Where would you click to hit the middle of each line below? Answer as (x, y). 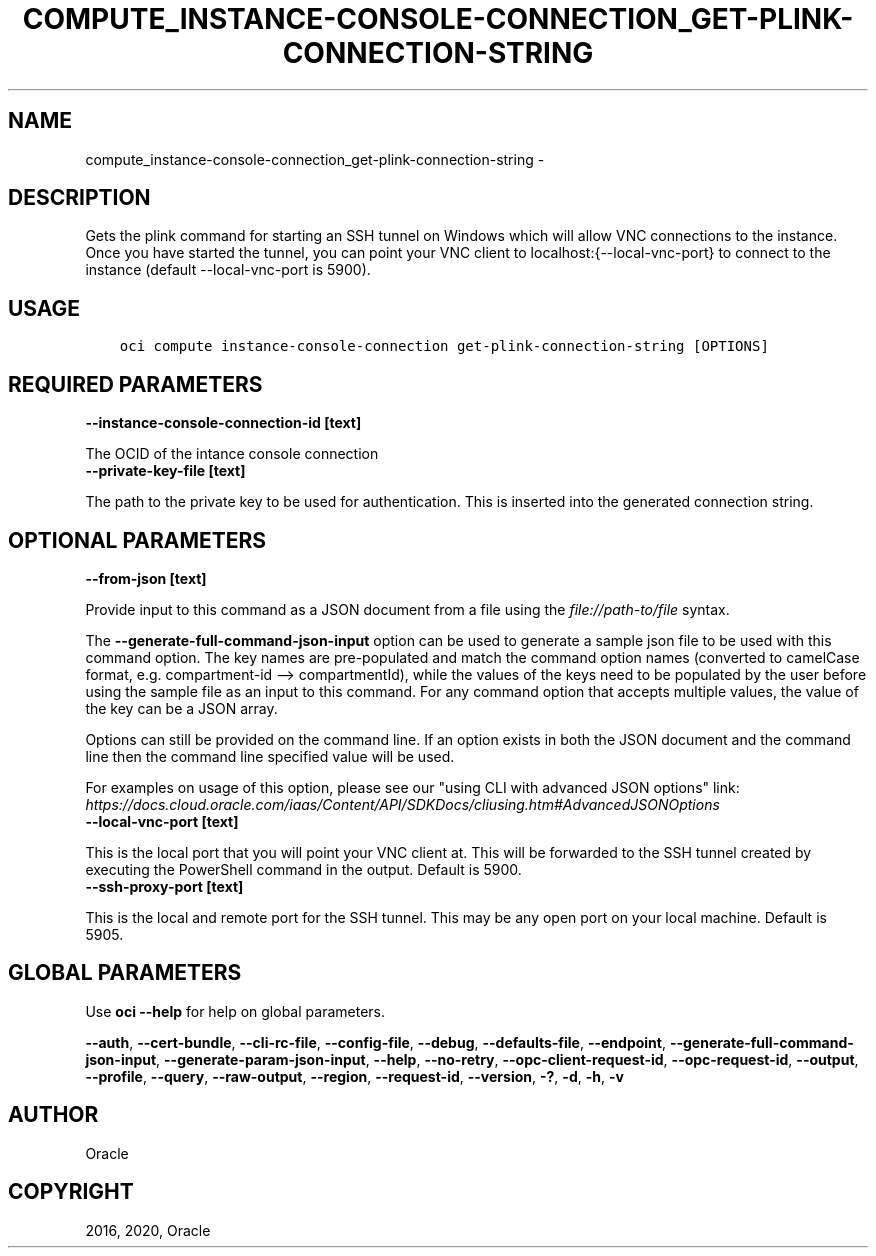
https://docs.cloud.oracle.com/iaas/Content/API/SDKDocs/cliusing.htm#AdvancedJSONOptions (402, 804)
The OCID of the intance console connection (232, 454)
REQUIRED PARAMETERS (135, 384)
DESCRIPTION (79, 198)
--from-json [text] (146, 578)
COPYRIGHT (71, 1192)
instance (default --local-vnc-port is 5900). (228, 270)
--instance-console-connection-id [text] (223, 423)
